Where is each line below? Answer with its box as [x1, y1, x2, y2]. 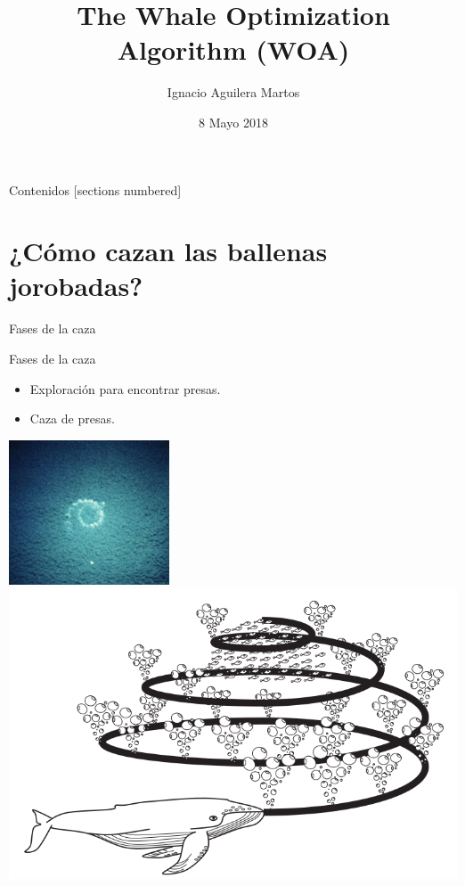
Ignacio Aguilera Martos [167, 83, 300, 102]
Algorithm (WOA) [117, 31, 350, 68]
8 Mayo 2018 [199, 112, 268, 131]
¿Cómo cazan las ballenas [9, 233, 328, 269]
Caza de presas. [29, 409, 115, 428]
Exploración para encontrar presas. [29, 379, 221, 398]
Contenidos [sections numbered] [9, 180, 182, 199]
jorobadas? [9, 267, 143, 304]
